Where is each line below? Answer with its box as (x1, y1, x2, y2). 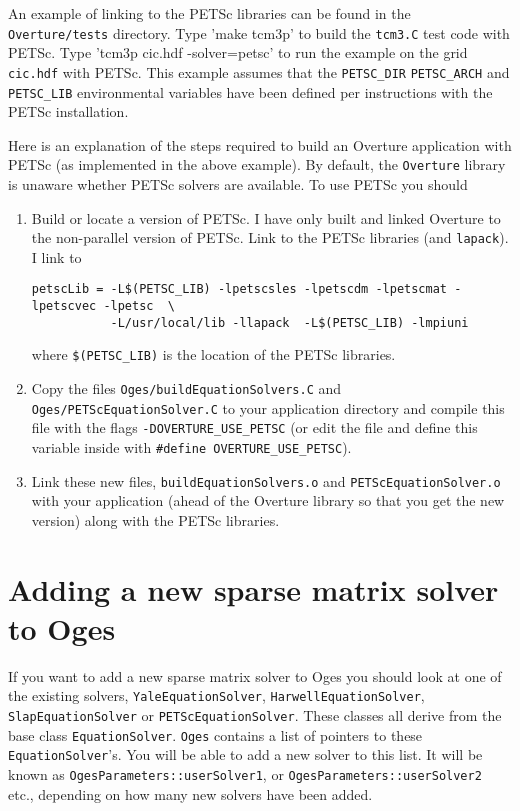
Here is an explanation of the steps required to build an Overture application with (8, 134, 512, 155)
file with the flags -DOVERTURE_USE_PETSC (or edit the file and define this (31, 417, 478, 438)
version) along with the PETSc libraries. (31, 509, 280, 530)
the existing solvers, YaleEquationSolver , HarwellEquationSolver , (8, 685, 425, 706)
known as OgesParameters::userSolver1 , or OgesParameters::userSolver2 (8, 764, 482, 785)
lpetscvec (31, 299, 97, 314)
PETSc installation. (8, 101, 129, 122)
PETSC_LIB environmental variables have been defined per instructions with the (8, 81, 493, 102)
